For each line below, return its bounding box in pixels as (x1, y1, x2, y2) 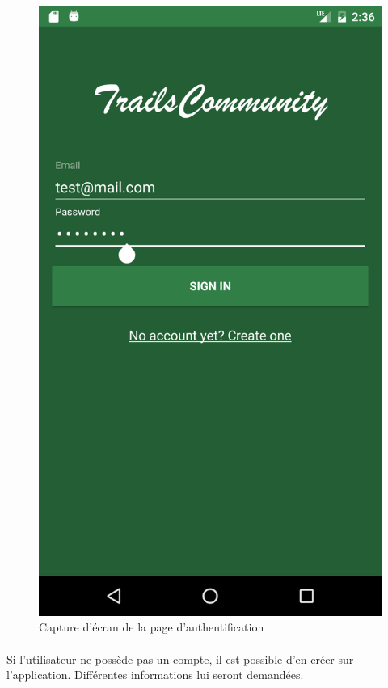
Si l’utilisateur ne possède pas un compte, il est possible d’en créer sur (6, 650, 354, 667)
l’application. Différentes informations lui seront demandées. (6, 666, 304, 683)
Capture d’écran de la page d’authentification (39, 618, 264, 635)
